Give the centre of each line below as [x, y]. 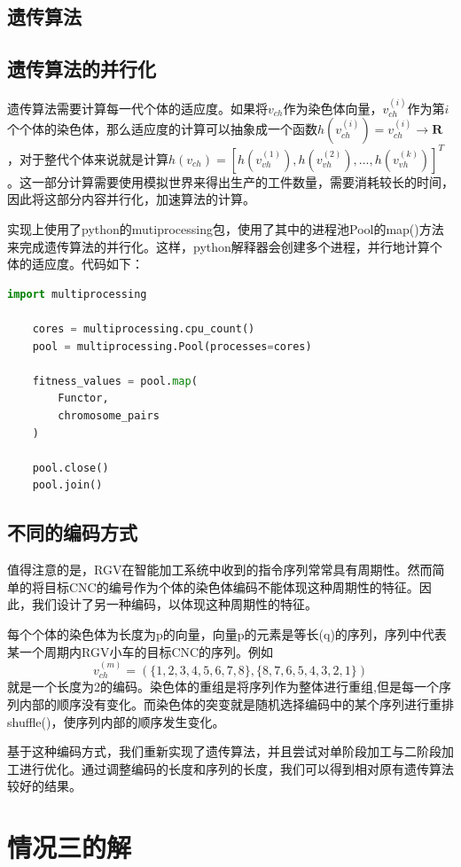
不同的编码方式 [72, 532]
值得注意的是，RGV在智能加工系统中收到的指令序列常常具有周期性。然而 [220, 570]
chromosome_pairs [109, 416]
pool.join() [67, 485]
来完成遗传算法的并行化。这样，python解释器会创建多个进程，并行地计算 [219, 246]
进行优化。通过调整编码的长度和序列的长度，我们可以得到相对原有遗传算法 [236, 768]
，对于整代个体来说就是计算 [88, 158]
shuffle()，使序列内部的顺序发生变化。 [116, 721]
